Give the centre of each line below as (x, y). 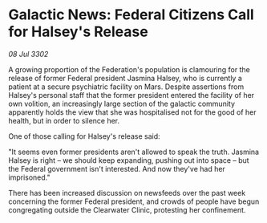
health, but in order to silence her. (64, 120)
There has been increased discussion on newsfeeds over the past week (127, 193)
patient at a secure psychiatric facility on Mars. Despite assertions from (126, 87)
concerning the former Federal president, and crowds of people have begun (134, 201)
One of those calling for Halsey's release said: (84, 136)
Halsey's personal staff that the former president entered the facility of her (131, 95)
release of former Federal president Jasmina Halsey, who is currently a (125, 78)
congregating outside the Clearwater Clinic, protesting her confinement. (127, 209)
